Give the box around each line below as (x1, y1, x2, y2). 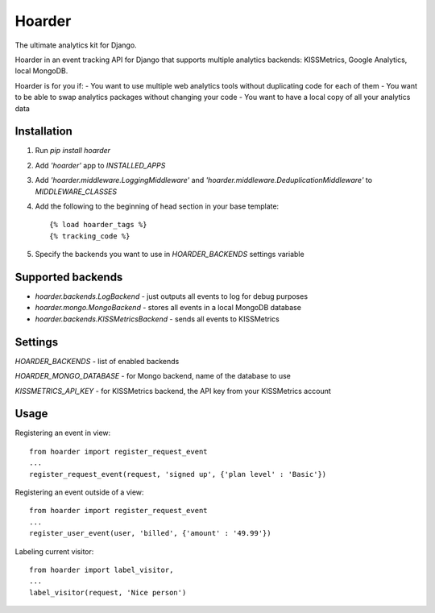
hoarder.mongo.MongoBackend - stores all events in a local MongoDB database (35, 303, 302, 313)
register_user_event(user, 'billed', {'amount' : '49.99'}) (29, 528, 271, 538)
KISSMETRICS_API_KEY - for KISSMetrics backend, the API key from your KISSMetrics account (14, 386, 332, 396)
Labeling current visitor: (14, 546, 94, 556)
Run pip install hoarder (35, 146, 111, 155)
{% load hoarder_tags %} (49, 220, 147, 230)
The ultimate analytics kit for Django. (14, 40, 137, 50)
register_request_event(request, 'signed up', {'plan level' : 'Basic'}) (29, 470, 327, 478)
